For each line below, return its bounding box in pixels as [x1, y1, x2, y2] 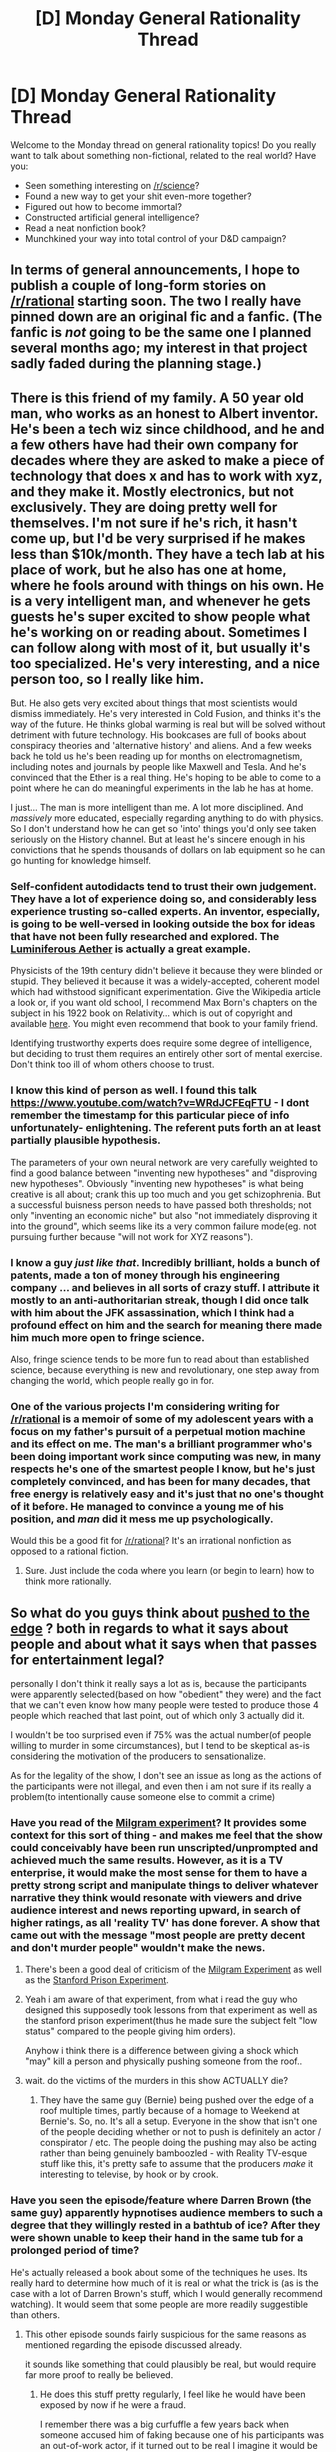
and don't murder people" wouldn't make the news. [10, 1941, 266, 1955]
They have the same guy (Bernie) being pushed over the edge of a [39, 2094, 315, 2106]
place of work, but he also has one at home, [10, 561, 287, 578]
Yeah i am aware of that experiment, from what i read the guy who [24, 1993, 298, 2006]
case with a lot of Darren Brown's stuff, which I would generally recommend [10, 2287, 323, 2299]
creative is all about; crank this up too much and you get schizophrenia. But [10, 1188, 321, 1200]
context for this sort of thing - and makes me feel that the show [10, 1828, 323, 1842]
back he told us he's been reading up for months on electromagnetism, [10, 750, 303, 762]
